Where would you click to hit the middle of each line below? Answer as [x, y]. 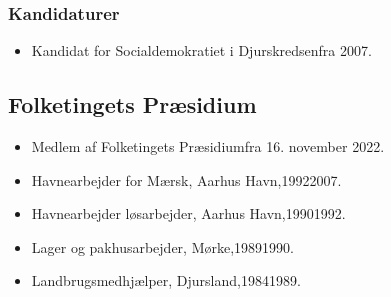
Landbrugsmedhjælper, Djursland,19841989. [166, 280]
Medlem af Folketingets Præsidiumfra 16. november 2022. [208, 146]
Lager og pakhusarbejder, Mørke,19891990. [162, 246]
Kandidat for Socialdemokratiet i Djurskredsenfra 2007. [201, 50]
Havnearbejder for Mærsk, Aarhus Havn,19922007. [186, 179]
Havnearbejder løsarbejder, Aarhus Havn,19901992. [188, 213]
